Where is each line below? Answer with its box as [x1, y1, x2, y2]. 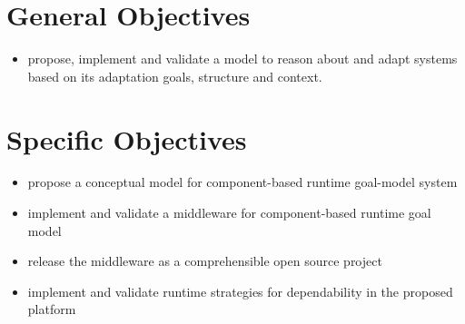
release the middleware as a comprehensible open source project [27, 251, 382, 270]
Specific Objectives [6, 120, 247, 157]
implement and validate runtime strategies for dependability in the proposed [27, 281, 453, 300]
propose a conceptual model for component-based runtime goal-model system [27, 172, 458, 191]
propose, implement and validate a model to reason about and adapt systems [27, 49, 458, 68]
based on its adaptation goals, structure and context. [27, 66, 322, 85]
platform [27, 299, 76, 319]
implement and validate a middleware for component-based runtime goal [27, 203, 431, 222]
